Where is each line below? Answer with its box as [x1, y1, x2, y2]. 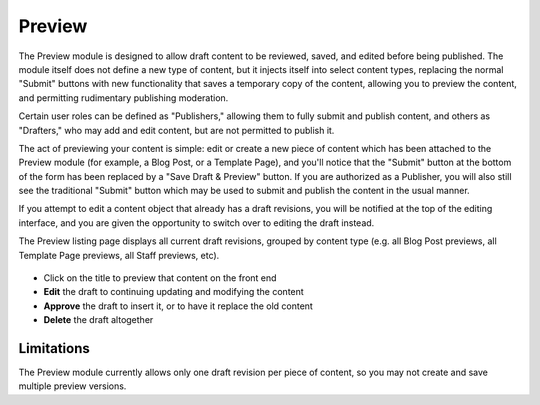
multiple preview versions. [18, 380, 127, 392]
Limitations [18, 340, 90, 357]
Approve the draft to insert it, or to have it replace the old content [43, 300, 314, 312]
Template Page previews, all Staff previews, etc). [18, 249, 220, 261]
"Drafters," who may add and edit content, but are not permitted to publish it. [18, 124, 335, 136]
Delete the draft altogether [43, 314, 154, 326]
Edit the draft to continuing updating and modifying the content [43, 286, 304, 298]
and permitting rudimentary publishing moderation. [18, 91, 229, 104]
